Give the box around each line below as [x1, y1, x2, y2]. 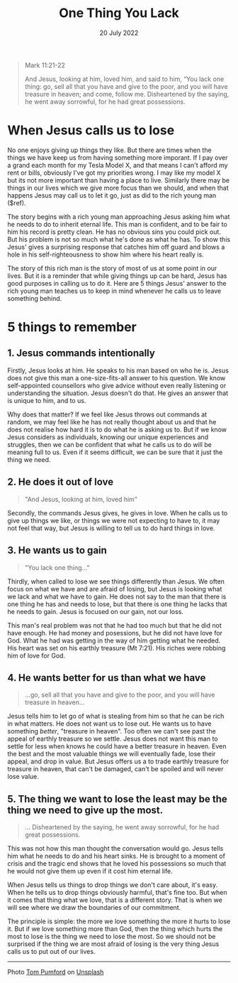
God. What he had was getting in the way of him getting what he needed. [7, 636, 221, 645]
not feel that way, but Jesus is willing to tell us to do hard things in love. [7, 524, 215, 532]
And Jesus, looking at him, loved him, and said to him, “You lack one [24, 75, 225, 83]
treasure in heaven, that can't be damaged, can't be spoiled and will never [7, 765, 225, 773]
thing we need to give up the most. [7, 804, 164, 816]
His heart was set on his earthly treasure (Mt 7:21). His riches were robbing [7, 643, 226, 652]
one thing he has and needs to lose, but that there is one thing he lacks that [7, 599, 228, 608]
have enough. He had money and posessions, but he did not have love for [7, 628, 223, 637]
